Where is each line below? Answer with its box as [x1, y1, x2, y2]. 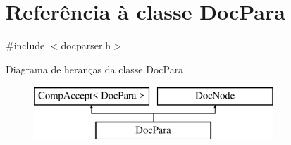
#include [6, 38, 45, 53]
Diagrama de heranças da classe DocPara [6, 61, 184, 76]
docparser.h [61, 38, 111, 53]
